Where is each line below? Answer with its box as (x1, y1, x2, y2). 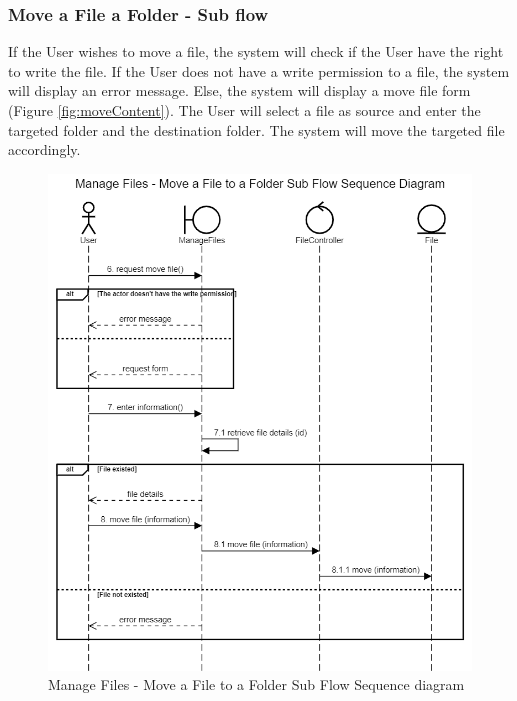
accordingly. (8, 139, 81, 160)
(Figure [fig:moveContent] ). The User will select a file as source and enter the (8, 100, 481, 120)
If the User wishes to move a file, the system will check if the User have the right (8, 41, 504, 62)
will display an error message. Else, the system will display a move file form (8, 80, 471, 101)
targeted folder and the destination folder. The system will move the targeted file (8, 119, 505, 140)
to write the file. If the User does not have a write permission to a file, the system (8, 60, 510, 81)
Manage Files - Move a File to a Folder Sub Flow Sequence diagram (48, 674, 465, 695)
